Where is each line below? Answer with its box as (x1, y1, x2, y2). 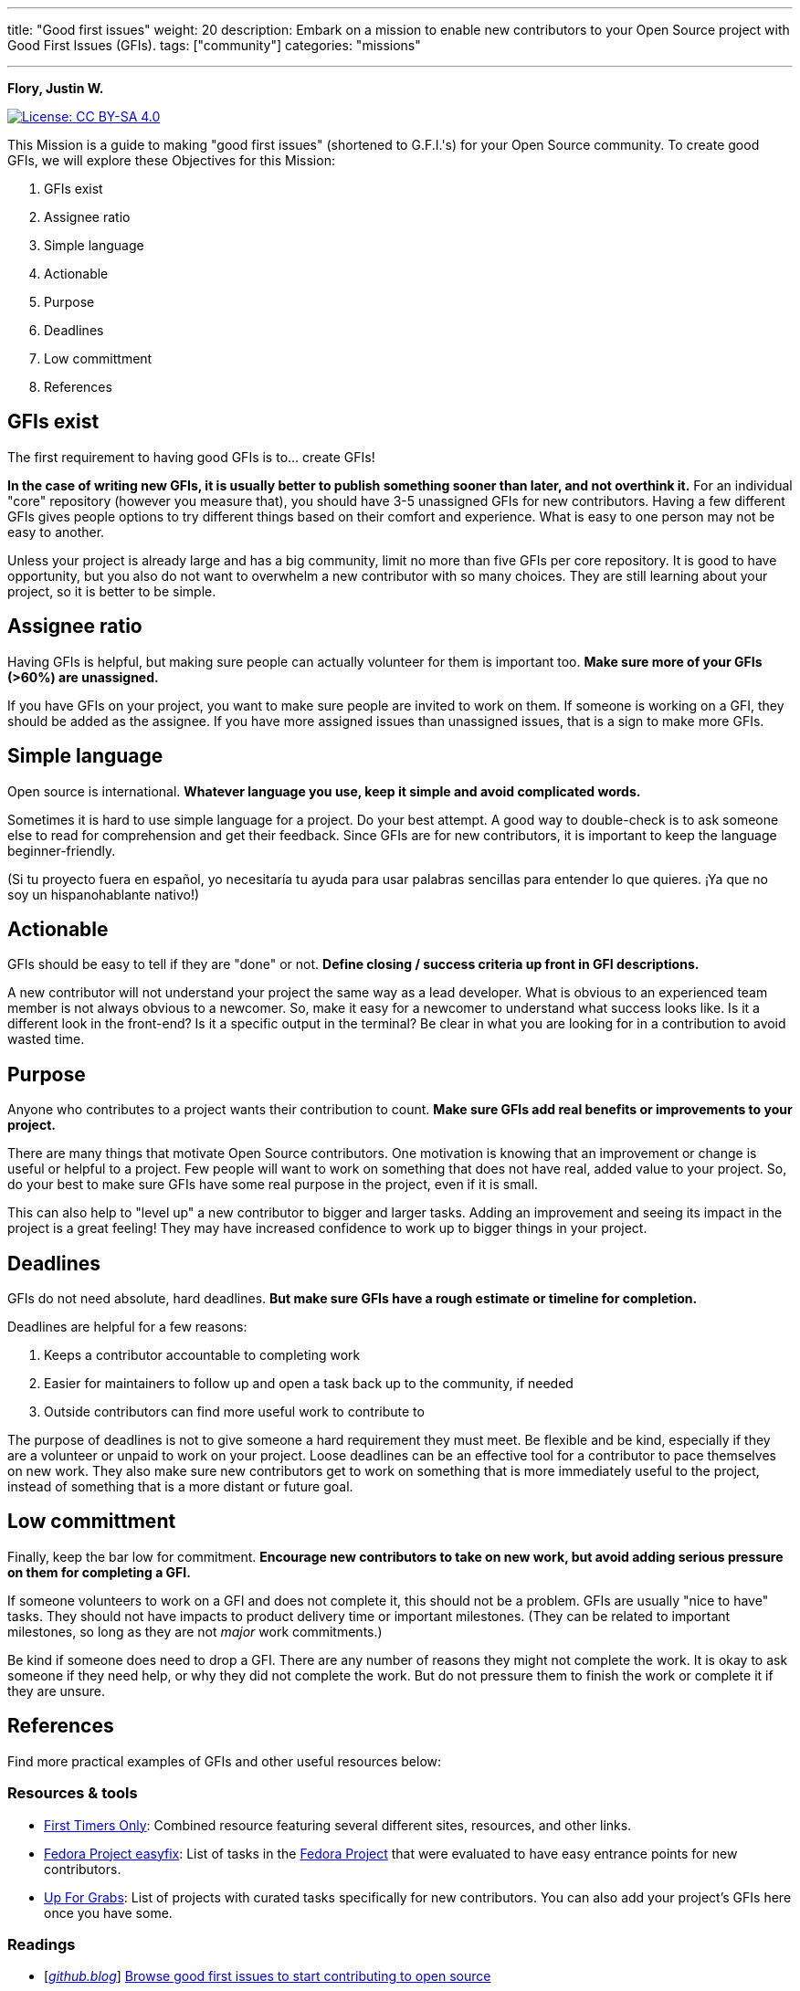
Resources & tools (7, 1784, 138, 1803)
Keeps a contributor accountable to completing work (44, 1347, 361, 1364)
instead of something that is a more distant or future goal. (7, 1479, 353, 1495)
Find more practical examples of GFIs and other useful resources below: (7, 1753, 442, 1769)
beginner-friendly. (7, 842, 116, 859)
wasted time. (7, 1031, 85, 1048)
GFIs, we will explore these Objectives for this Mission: (7, 153, 335, 168)
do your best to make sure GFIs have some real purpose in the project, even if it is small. (7, 1176, 539, 1193)
